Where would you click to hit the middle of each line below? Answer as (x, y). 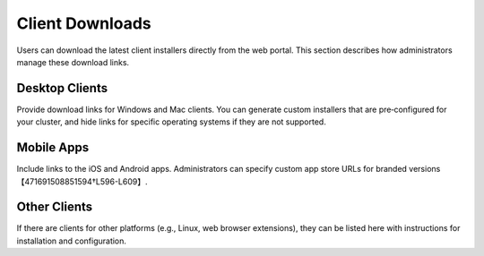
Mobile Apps (53, 148)
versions (425, 169)
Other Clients (55, 207)
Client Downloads (84, 23)
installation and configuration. (72, 241)
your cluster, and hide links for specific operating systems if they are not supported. (171, 122)
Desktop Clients (62, 88)
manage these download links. (73, 62)
